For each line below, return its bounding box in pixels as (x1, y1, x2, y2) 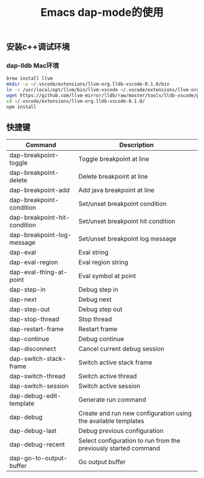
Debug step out (78, 305, 123, 313)
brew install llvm (6, 75, 53, 82)
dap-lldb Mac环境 (6, 61, 59, 70)
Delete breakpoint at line (78, 172, 148, 180)
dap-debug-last (9, 426, 57, 435)
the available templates (78, 417, 144, 425)
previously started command (78, 444, 160, 452)
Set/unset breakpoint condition (78, 199, 167, 208)
